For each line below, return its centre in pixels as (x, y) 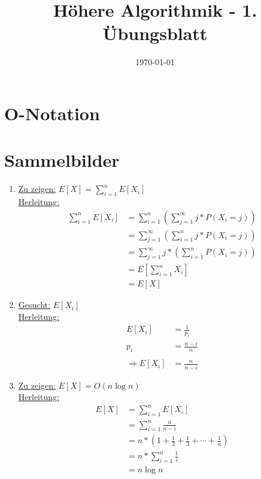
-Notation (59, 113)
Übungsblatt (155, 33)
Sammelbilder (62, 160)
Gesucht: (34, 305)
